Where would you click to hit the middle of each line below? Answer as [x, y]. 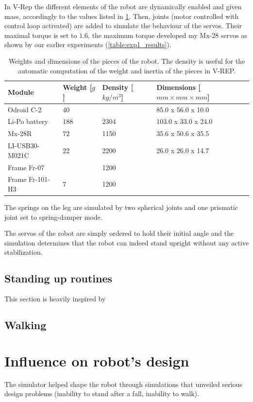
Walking [25, 325]
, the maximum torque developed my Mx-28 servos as [168, 35]
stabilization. [24, 252]
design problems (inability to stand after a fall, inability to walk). [102, 393]
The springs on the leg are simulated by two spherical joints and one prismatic [121, 207]
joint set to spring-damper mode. [53, 217]
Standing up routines [59, 278]
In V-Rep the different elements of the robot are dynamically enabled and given [123, 6]
